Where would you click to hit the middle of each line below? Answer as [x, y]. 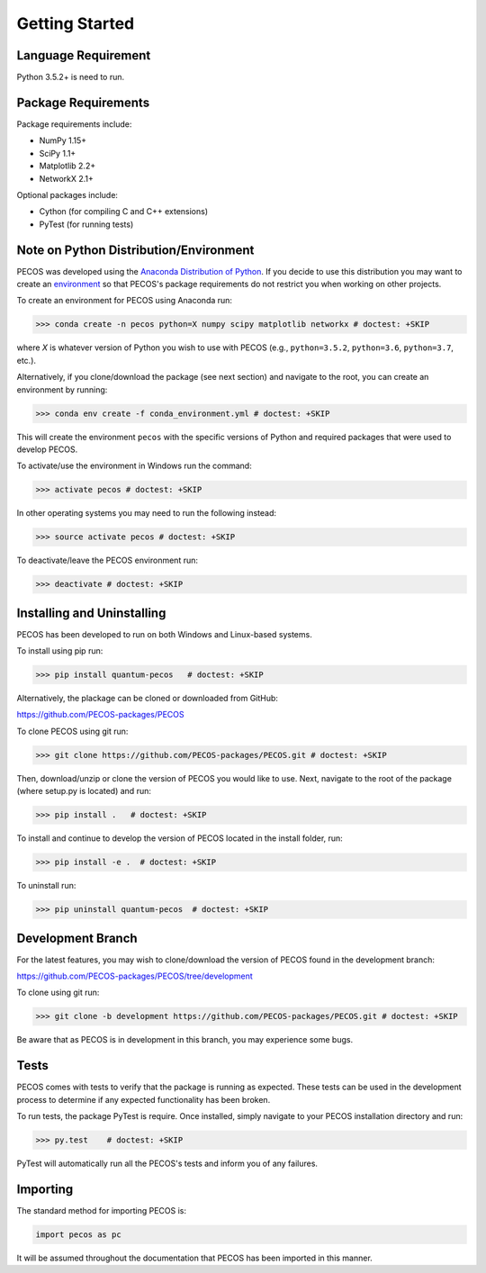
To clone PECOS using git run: [72, 731]
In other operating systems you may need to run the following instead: [146, 513]
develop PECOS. [47, 449]
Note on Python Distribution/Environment [135, 250]
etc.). [26, 360]
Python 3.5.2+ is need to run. [71, 77]
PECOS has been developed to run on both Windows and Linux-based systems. [164, 634]
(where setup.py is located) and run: [84, 791]
